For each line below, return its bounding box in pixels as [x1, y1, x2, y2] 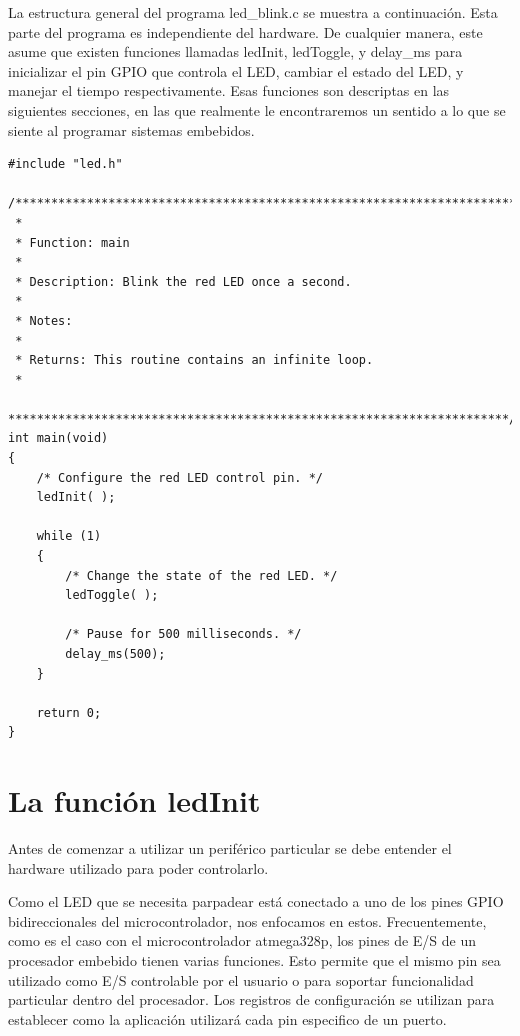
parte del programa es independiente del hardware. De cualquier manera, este [8, 21, 483, 42]
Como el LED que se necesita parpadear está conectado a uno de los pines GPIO [8, 891, 504, 912]
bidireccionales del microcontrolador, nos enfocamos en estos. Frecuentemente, [8, 910, 487, 931]
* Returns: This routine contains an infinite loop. [15, 353, 374, 368]
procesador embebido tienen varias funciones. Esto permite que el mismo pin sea [8, 950, 501, 971]
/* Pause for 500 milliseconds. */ [65, 627, 302, 642]
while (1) [36, 529, 102, 544]
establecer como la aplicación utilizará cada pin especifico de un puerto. [8, 1008, 447, 1029]
